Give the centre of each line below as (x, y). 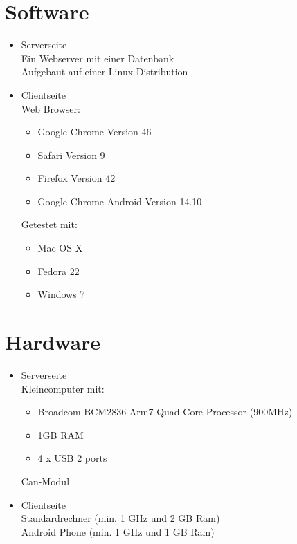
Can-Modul (45, 481)
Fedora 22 (58, 271)
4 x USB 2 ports (72, 458)
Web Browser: (51, 108)
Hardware (53, 342)
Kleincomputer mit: (63, 388)
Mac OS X (60, 248)
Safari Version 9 (71, 154)
